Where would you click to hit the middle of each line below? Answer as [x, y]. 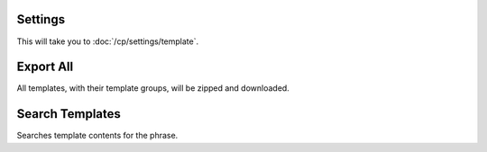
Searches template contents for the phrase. [97, 136]
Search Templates [69, 114]
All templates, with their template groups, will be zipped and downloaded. [153, 88]
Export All [45, 67]
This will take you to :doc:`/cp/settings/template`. [108, 41]
